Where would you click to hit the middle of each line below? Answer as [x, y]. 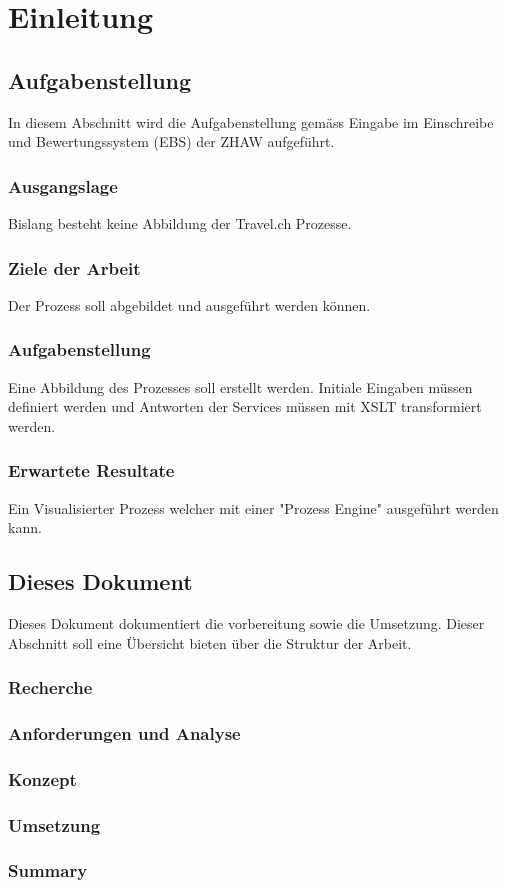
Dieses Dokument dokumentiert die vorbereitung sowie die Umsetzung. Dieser [246, 623]
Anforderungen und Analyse [124, 732]
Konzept [42, 778]
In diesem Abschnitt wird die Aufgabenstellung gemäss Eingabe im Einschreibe [251, 121]
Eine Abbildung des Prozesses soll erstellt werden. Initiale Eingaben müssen [240, 386]
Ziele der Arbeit [74, 267]
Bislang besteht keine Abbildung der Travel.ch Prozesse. [180, 222]
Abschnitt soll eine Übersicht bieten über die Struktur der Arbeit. [210, 642]
